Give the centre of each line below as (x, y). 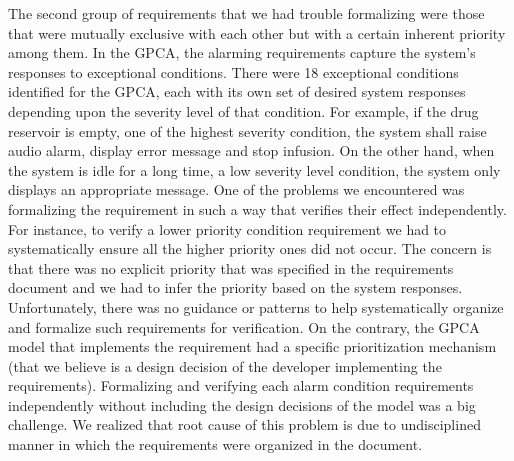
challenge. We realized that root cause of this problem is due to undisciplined (244, 424)
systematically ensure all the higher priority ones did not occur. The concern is (250, 248)
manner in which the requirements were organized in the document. (215, 444)
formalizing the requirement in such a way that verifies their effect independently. (257, 208)
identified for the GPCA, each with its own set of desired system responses (237, 91)
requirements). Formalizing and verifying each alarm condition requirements (241, 385)
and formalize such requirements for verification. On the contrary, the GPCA (244, 326)
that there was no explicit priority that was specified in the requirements (231, 267)
